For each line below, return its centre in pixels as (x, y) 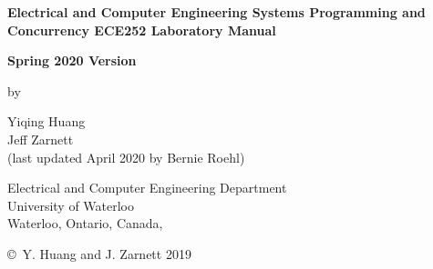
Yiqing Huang (46, 121)
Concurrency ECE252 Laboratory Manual (142, 30)
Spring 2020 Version (72, 60)
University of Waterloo (71, 205)
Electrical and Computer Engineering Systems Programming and (216, 12)
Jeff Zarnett (41, 139)
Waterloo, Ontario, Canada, (85, 223)
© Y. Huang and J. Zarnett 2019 (99, 253)
